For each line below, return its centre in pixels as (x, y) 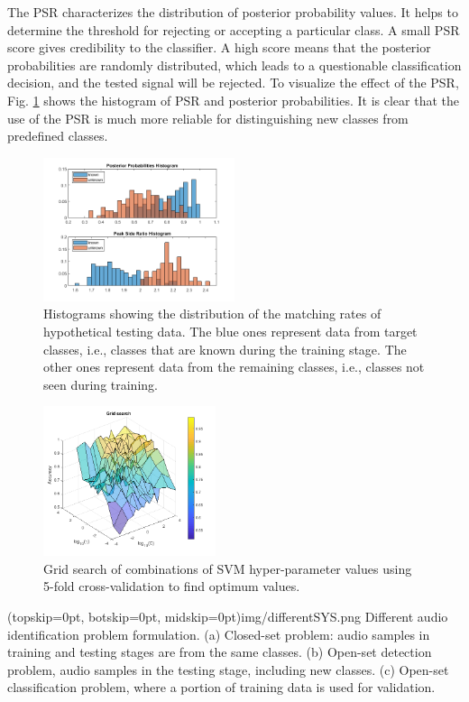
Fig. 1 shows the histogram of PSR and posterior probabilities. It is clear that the (233, 100)
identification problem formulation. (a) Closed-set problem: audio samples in (219, 634)
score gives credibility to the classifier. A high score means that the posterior (219, 47)
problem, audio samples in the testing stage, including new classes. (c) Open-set (228, 669)
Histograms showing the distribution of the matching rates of (212, 314)
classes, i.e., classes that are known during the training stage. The (225, 349)
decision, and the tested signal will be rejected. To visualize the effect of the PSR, (233, 83)
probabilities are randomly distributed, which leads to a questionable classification (234, 65)
